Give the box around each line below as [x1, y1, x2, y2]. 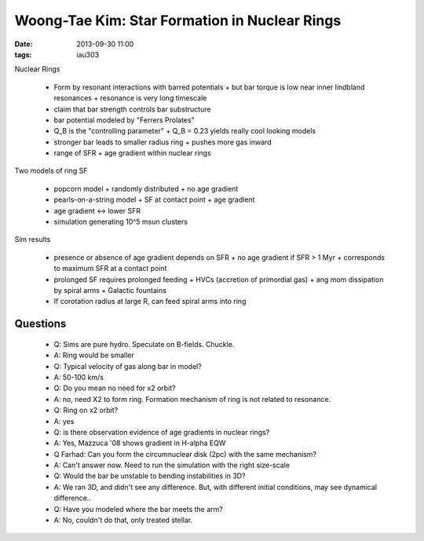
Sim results [14, 235, 51, 244]
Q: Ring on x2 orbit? [53, 405, 119, 415]
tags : [14, 49, 32, 59]
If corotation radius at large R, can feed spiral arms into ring [53, 297, 247, 306]
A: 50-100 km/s [53, 372, 104, 382]
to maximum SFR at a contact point [53, 264, 167, 273]
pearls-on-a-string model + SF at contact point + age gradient [53, 195, 255, 204]
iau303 [76, 49, 100, 59]
